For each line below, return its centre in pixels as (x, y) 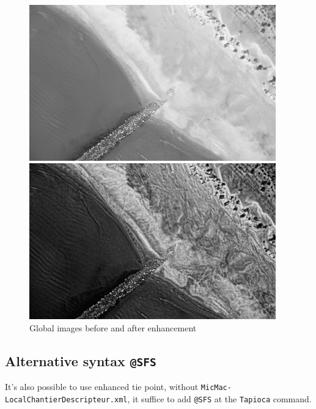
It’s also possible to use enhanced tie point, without (102, 387)
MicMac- (216, 388)
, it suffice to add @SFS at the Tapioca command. (219, 399)
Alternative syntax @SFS (81, 360)
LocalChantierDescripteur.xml (66, 400)
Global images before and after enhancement (113, 327)
